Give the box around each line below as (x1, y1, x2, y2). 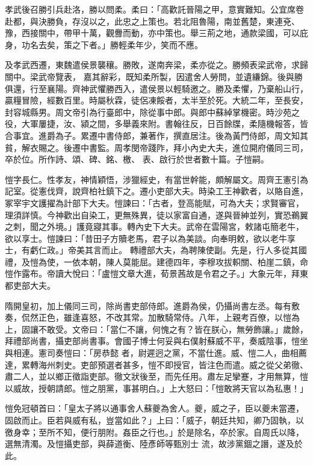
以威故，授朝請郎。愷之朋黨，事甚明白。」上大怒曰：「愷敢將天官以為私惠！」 (5, 381, 308, 394)
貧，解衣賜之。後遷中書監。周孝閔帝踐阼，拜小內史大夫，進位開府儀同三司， (5, 141, 308, 153)
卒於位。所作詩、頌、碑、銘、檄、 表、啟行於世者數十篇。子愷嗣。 (5, 153, 269, 165)
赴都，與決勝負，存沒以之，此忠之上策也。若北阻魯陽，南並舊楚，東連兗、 (5, 14, 300, 27)
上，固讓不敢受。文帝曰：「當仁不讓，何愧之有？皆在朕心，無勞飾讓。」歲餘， (5, 322, 308, 335)
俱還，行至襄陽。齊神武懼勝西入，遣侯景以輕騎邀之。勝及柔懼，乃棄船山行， (5, 82, 308, 94)
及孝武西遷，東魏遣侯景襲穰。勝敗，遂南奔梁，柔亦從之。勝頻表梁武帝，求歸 (5, 58, 308, 71)
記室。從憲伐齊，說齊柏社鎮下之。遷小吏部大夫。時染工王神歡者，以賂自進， (5, 185, 308, 197)
